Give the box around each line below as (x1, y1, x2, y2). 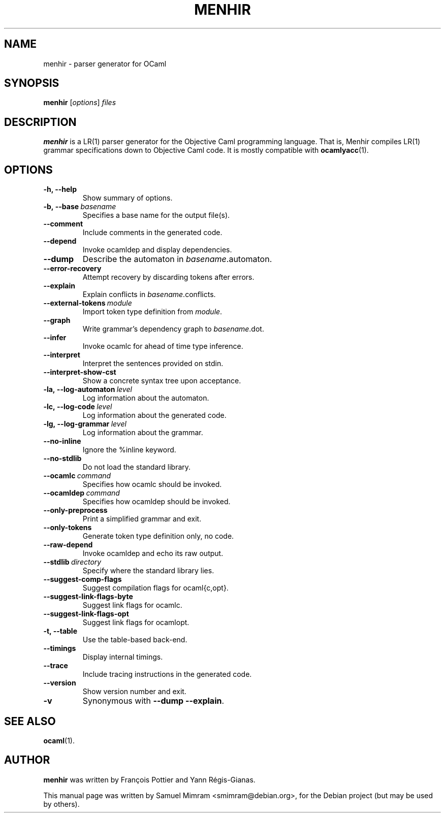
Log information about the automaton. (82, 394, 209, 403)
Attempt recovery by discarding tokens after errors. (82, 273, 255, 282)
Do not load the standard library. (82, 463, 191, 472)
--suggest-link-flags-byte (43, 592, 133, 601)
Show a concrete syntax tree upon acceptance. (82, 376, 241, 385)
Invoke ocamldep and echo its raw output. (82, 549, 224, 558)
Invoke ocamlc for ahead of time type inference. (82, 342, 243, 351)
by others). (43, 799, 80, 808)
